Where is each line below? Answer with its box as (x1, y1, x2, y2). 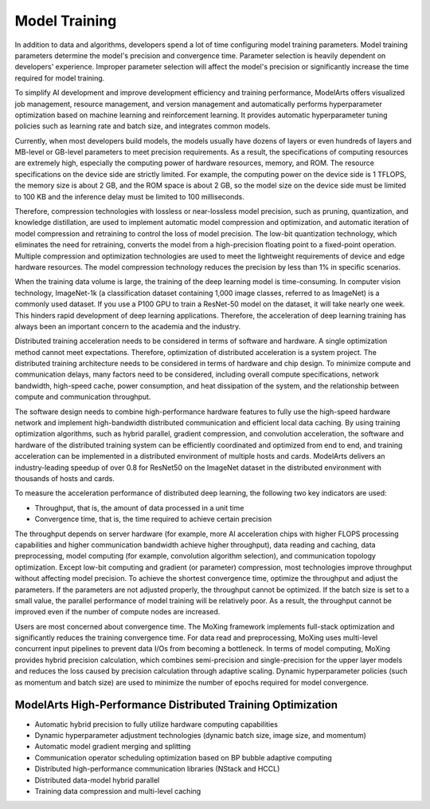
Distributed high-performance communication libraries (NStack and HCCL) (34, 764, 280, 774)
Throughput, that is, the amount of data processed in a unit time (34, 503, 244, 512)
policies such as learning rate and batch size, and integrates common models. (14, 121, 271, 131)
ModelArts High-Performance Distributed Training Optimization (14, 698, 338, 712)
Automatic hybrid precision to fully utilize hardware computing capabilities (34, 719, 279, 729)
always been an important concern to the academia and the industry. (14, 322, 241, 331)
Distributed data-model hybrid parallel (34, 775, 160, 785)
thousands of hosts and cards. (14, 474, 115, 483)
